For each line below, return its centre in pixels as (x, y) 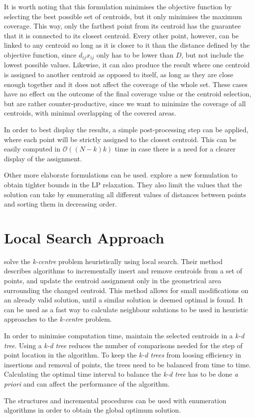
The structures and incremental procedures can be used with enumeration (115, 400)
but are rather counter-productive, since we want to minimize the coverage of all (125, 103)
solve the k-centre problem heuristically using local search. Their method (113, 261)
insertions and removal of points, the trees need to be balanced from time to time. (127, 364)
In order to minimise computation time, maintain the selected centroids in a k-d (124, 336)
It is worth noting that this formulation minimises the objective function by (118, 6)
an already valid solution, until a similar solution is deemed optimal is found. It (124, 300)
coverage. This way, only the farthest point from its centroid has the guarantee (122, 26)
